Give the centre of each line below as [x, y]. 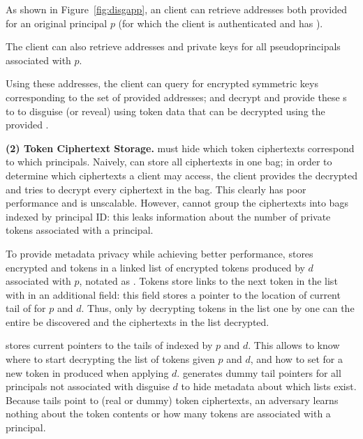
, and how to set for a [297, 359]
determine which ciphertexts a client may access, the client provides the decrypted [182, 175]
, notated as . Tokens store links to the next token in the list [208, 281]
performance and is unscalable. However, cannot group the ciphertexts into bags [177, 203]
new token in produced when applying [87, 372]
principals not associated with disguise [88, 386]
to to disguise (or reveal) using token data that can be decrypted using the [165, 111]
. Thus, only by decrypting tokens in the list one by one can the [218, 308]
